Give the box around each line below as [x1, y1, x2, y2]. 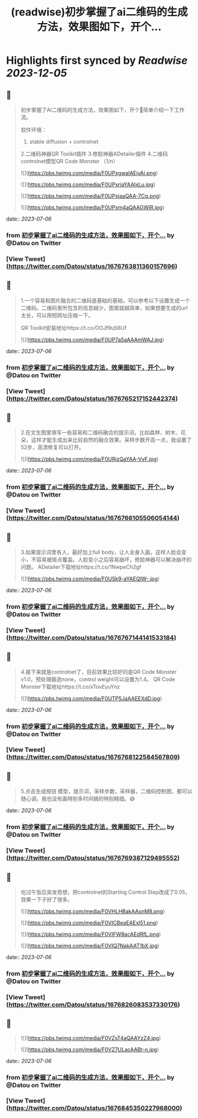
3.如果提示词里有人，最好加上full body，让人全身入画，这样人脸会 [20, 548, 181, 556]
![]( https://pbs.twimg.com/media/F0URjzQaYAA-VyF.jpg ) [20, 456, 159, 463]
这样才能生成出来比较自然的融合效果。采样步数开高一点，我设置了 [31, 436, 192, 443]
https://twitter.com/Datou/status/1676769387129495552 [8, 854, 178, 862]
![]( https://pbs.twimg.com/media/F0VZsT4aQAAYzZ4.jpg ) [20, 1034, 161, 1041]
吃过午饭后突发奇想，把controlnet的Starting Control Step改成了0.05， [20, 888, 191, 896]
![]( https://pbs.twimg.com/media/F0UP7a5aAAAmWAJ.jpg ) [20, 336, 164, 343]
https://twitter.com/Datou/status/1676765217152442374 [8, 394, 176, 403]
